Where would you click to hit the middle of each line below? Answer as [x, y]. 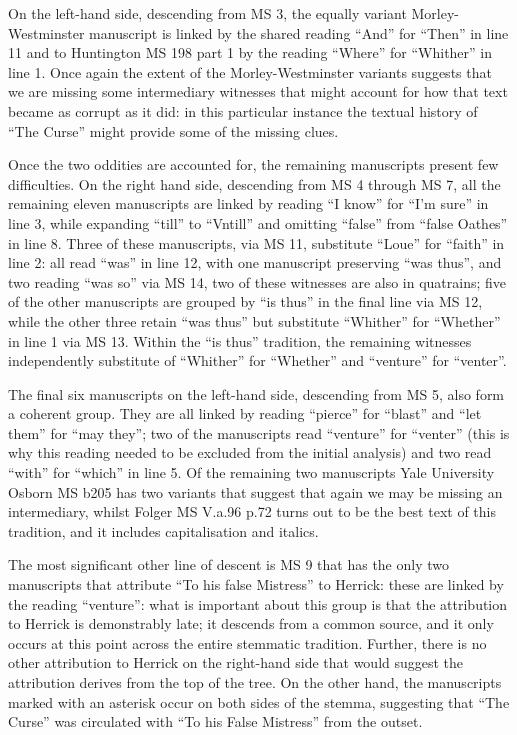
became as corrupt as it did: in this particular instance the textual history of [243, 110]
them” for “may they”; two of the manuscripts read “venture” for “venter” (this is [259, 432]
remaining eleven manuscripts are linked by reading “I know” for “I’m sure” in [248, 203]
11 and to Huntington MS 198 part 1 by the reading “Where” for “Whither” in [250, 52]
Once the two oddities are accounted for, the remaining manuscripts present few [253, 164]
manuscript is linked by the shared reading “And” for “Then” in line [299, 32]
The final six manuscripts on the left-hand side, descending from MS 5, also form [256, 393]
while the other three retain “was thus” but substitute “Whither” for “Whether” [254, 320]
